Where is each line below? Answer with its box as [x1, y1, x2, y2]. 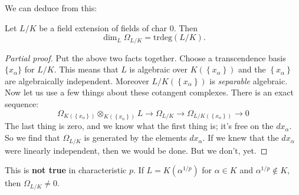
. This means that [54, 63, 119, 75]
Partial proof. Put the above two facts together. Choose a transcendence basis [5, 51, 286, 64]
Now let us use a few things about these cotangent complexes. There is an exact [5, 86, 294, 98]
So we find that [5, 131, 60, 144]
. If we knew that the [202, 131, 279, 144]
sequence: [5, 98, 39, 110]
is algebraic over [129, 63, 188, 75]
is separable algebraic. [209, 74, 288, 87]
